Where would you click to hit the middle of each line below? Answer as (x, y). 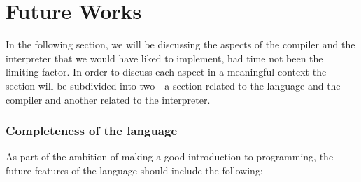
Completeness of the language (92, 131)
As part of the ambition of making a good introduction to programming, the (170, 156)
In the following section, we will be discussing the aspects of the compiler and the (180, 44)
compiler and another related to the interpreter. (108, 99)
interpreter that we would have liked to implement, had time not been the (164, 58)
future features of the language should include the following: (134, 170)
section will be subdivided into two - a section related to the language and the (173, 85)
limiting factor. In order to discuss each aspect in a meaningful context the (166, 72)
